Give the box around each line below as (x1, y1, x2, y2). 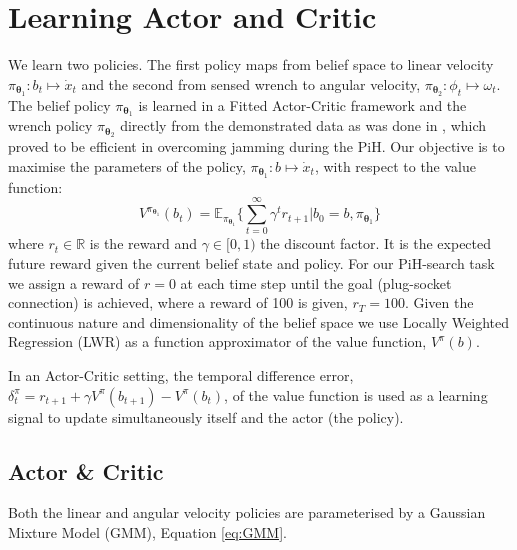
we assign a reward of (8, 272, 140, 293)
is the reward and (89, 233, 197, 254)
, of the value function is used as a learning (224, 384, 488, 405)
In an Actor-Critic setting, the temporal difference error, (8, 365, 354, 386)
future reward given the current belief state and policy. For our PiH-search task (8, 253, 495, 274)
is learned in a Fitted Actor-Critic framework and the (138, 94, 467, 115)
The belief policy (8, 94, 111, 115)
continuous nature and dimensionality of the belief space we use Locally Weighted (8, 311, 510, 332)
